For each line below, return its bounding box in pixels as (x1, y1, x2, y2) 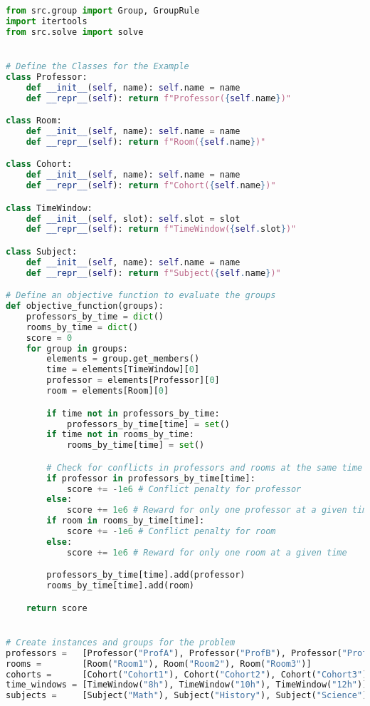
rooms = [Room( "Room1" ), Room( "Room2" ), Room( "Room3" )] (6, 658, 312, 669)
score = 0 (26, 332, 73, 343)
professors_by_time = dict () (26, 311, 164, 322)
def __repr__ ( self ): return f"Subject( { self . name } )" (26, 267, 281, 278)
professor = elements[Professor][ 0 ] (46, 375, 220, 386)
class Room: (6, 116, 62, 126)
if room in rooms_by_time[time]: (46, 516, 205, 526)
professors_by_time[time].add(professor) (46, 570, 245, 580)
